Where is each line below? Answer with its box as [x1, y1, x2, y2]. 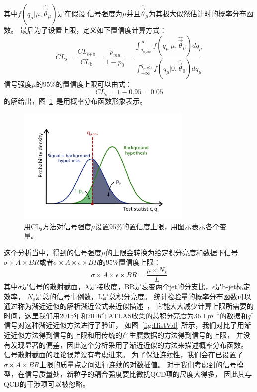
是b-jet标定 [215, 281, 250, 292]
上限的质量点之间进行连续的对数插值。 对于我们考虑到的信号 [39, 359, 237, 369]
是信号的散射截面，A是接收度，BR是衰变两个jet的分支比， [22, 281, 212, 292]
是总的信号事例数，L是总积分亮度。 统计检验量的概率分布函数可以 [35, 291, 251, 301]
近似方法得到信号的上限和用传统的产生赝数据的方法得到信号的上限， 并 [10, 330, 243, 340]
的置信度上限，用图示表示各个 [122, 221, 220, 231]
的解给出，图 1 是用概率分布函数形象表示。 [4, 95, 147, 106]
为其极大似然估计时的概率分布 [148, 8, 246, 18]
